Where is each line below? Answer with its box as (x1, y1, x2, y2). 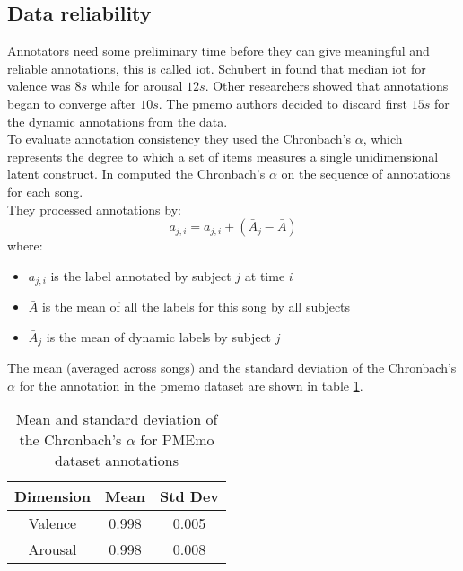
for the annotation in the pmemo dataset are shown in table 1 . (19, 375, 363, 394)
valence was (7, 76, 71, 95)
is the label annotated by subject (50, 266, 231, 285)
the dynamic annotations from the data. (7, 111, 228, 130)
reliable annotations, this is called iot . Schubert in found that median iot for (7, 58, 426, 77)
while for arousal (91, 76, 183, 95)
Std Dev (160, 486, 220, 507)
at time (244, 266, 285, 285)
